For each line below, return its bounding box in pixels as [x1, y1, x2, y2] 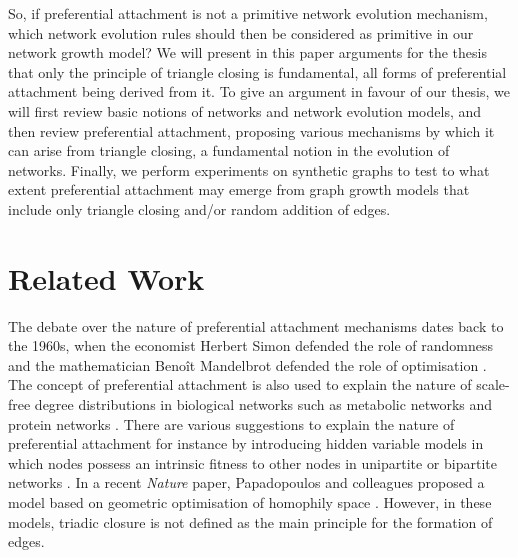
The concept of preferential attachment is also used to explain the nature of [8, 374, 472, 395]
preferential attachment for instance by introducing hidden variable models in [8, 433, 484, 454]
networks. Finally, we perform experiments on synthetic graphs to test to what [8, 159, 490, 180]
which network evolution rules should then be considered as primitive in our [8, 22, 474, 43]
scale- [476, 374, 510, 395]
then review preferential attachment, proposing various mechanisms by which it [8, 120, 495, 141]
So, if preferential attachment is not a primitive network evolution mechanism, [8, 3, 488, 23]
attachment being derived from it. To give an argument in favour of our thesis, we [8, 81, 511, 102]
